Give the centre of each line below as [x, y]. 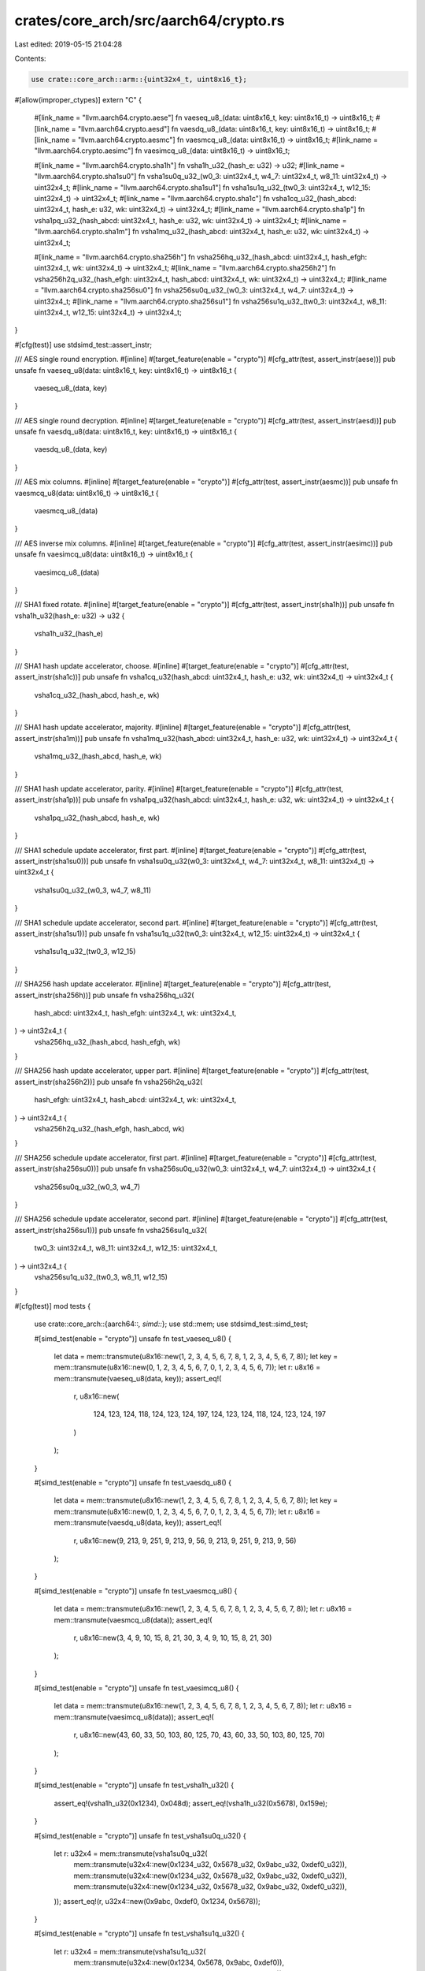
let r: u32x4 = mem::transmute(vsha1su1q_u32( [130, 1951]
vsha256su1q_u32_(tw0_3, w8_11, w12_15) [101, 1276]
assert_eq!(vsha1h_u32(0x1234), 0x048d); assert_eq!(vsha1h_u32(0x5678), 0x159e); [191, 1803]
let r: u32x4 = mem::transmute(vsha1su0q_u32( [131, 1854]
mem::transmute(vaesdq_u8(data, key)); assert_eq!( [138, 1522]
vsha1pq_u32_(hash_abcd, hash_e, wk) [97, 818]
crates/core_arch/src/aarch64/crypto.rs [150, 20]
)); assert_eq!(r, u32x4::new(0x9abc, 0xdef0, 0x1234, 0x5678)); [157, 1901]
